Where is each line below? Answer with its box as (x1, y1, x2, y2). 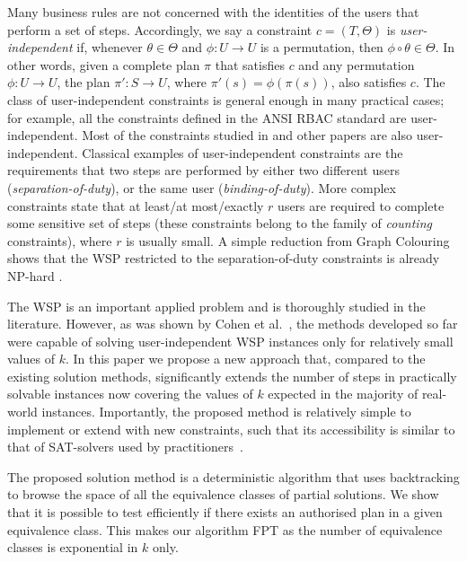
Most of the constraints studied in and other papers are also (82, 126, 412, 145)
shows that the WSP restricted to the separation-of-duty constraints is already (7, 249, 440, 268)
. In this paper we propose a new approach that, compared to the (65, 349, 426, 368)
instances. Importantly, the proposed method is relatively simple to (41, 402, 411, 421)
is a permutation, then (260, 38, 383, 57)
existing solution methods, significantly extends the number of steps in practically (7, 366, 457, 385)
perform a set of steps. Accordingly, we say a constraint (7, 20, 313, 39)
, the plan (57, 73, 110, 92)
